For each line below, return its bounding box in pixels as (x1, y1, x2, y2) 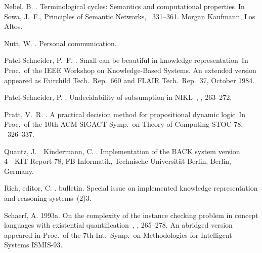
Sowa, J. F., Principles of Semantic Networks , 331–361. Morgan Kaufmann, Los (4, 11, 255, 21)
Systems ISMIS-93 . (4, 239, 63, 250)
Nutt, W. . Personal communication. (4, 38, 117, 48)
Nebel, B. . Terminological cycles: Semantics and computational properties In (4, 1, 245, 11)
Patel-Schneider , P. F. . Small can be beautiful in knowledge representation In (4, 55, 248, 65)
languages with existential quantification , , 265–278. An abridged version (4, 220, 233, 230)
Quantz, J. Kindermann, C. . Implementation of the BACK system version (4, 146, 240, 156)
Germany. (4, 165, 34, 176)
